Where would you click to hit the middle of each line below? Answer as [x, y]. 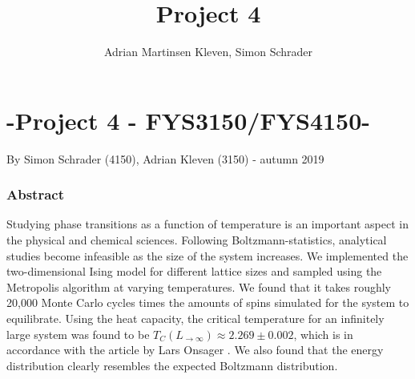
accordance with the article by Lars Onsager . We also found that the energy [195, 350]
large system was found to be [78, 334]
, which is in [323, 334]
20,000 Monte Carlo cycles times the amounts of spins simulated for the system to [208, 302]
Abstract [35, 194]
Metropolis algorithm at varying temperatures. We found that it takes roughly [199, 286]
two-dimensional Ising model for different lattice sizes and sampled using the [194, 271]
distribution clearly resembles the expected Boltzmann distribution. [172, 365]
